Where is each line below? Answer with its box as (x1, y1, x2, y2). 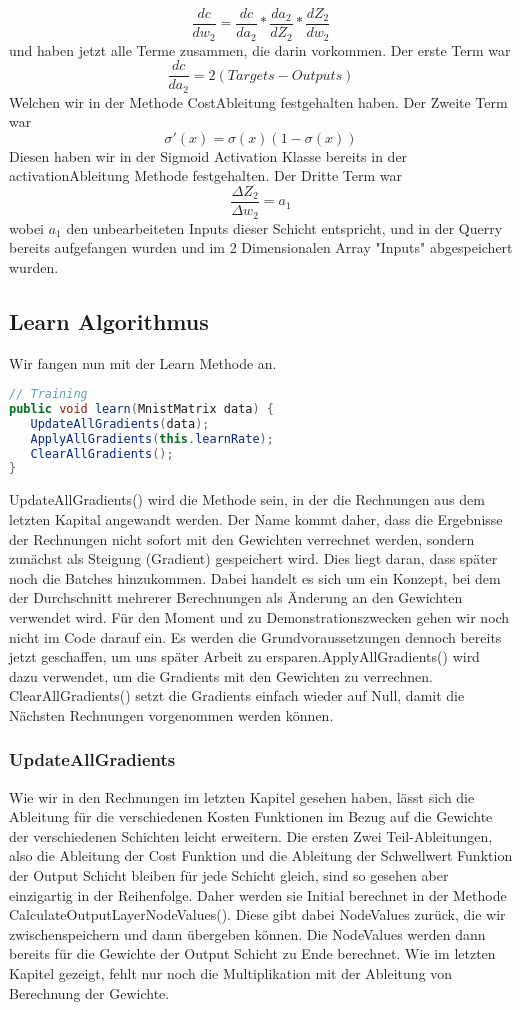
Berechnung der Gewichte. (9, 982, 170, 1003)
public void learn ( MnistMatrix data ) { (9, 401, 274, 416)
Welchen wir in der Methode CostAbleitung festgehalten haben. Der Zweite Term (9, 91, 508, 112)
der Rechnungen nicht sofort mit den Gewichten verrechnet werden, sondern (9, 528, 475, 549)
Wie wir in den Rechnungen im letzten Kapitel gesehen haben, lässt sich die (9, 786, 475, 807)
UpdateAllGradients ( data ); (30, 416, 210, 431)
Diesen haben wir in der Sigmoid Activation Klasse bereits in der (9, 145, 408, 166)
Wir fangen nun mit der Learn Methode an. (9, 352, 277, 373)
